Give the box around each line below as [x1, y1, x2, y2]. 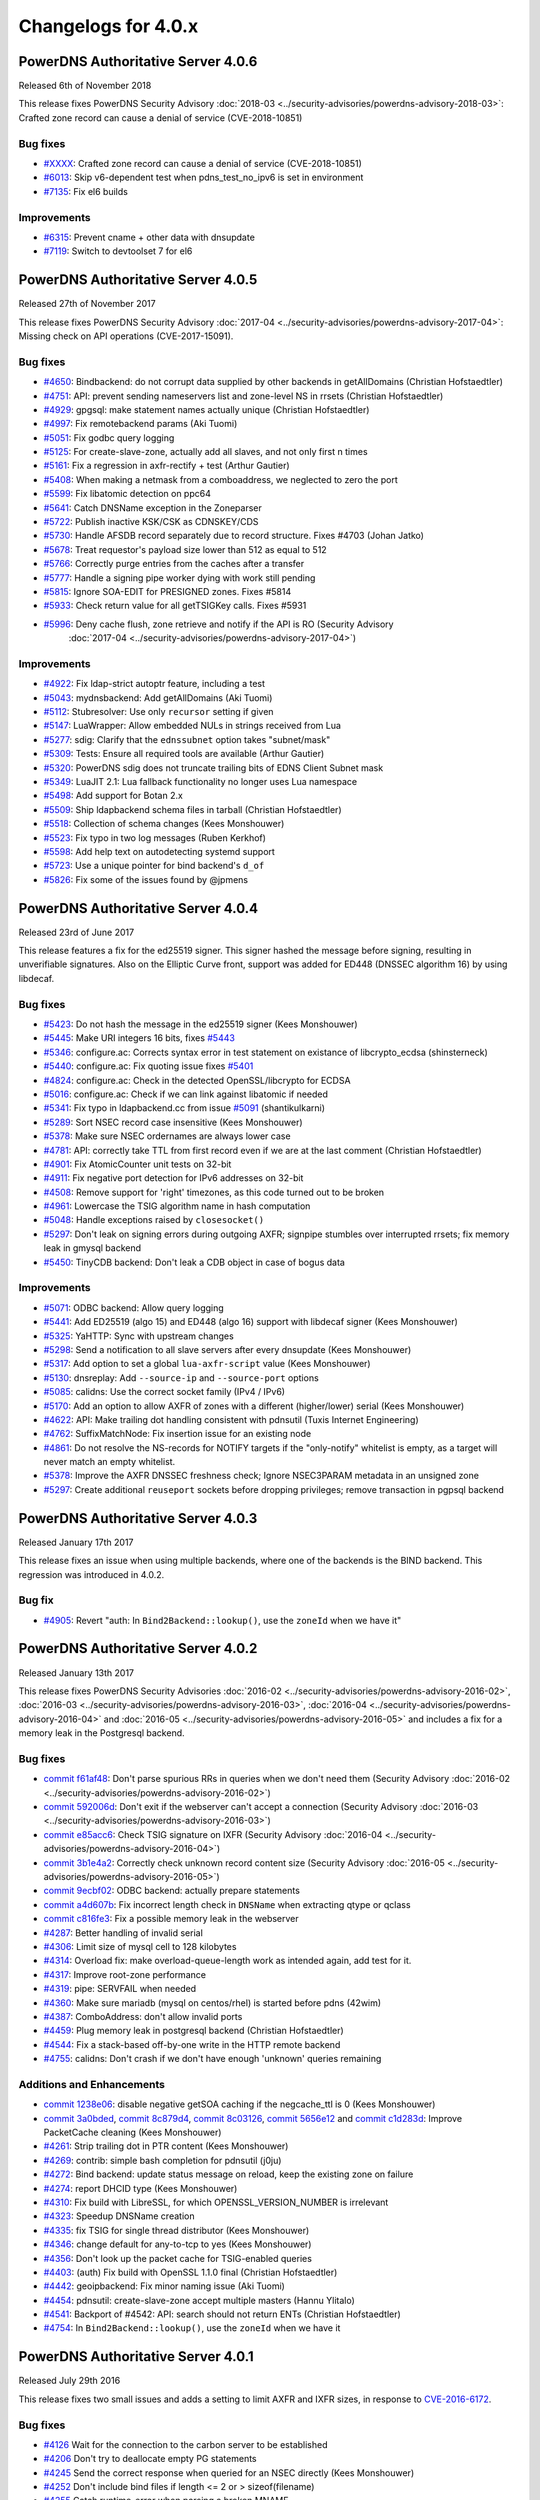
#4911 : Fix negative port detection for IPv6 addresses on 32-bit [43, 1172, 304, 1184]
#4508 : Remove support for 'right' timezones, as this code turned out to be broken [43, 1186, 385, 1198]
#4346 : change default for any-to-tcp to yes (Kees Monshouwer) [43, 2238, 312, 2250]
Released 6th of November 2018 [18, 80, 152, 92]
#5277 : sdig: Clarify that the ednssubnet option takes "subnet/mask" [43, 733, 331, 745]
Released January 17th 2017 [18, 1536, 134, 1548]
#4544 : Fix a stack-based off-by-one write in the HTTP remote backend [43, 2038, 341, 2050]
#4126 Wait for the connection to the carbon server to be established [43, 2438, 329, 2450]
